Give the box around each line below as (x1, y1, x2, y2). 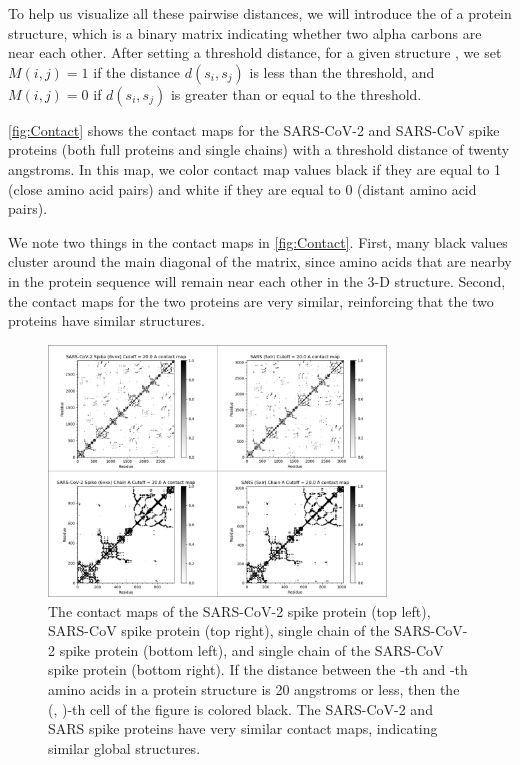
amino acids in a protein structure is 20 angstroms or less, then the (48, 679, 460, 700)
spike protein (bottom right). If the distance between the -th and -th (48, 659, 468, 680)
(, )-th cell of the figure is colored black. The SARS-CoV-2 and (48, 698, 433, 719)
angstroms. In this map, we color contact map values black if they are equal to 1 (8, 158, 502, 179)
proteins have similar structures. (8, 310, 205, 331)
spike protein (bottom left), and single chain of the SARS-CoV (59, 639, 444, 660)
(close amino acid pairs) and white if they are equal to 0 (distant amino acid (8, 178, 477, 199)
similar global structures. (48, 737, 201, 758)
